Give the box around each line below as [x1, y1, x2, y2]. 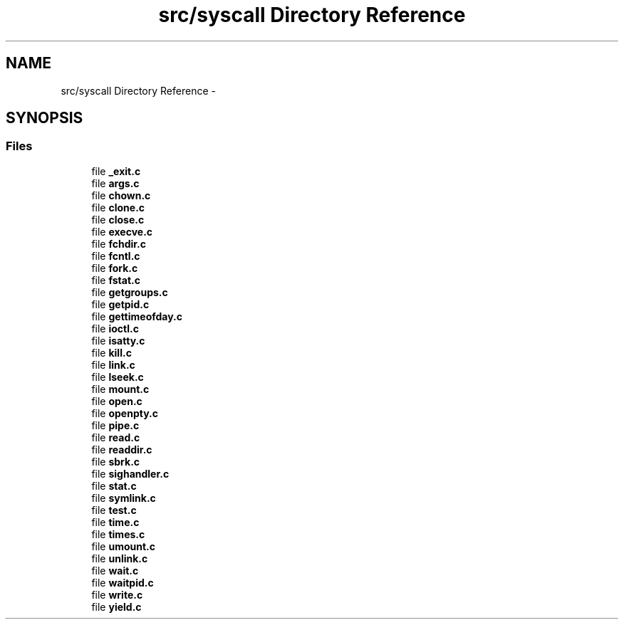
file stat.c [91, 479, 137, 492]
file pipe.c [91, 419, 140, 431]
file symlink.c [91, 491, 156, 504]
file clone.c [91, 201, 145, 214]
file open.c [91, 394, 142, 407]
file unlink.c [91, 552, 148, 564]
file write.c [91, 588, 143, 601]
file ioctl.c [91, 322, 139, 335]
